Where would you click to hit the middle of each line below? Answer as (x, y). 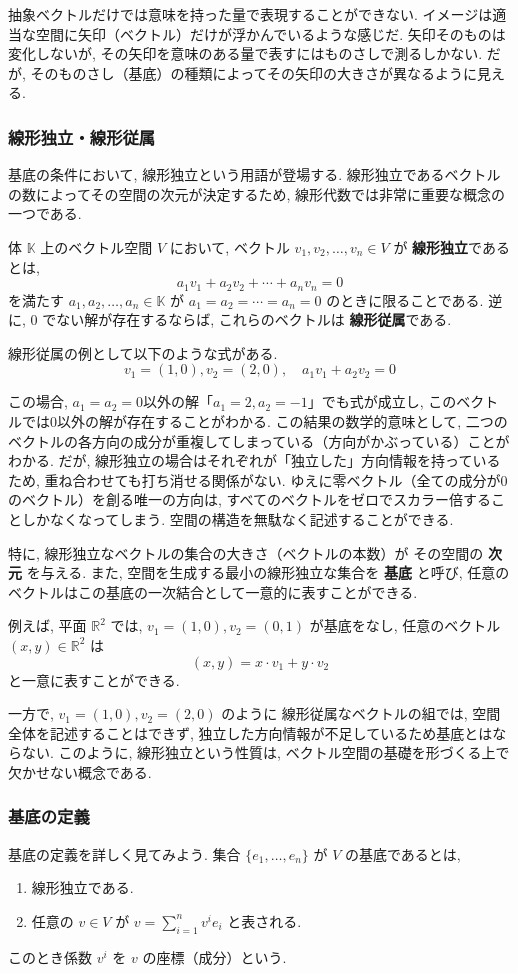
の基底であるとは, (402, 853)
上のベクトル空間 (96, 246)
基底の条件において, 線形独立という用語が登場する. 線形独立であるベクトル (254, 174)
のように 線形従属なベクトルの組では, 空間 (361, 713)
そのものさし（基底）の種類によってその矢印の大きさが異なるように (254, 72)
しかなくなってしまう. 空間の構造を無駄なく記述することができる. (237, 518)
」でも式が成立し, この (382, 401)
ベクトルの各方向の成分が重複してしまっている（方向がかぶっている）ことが (259, 440)
